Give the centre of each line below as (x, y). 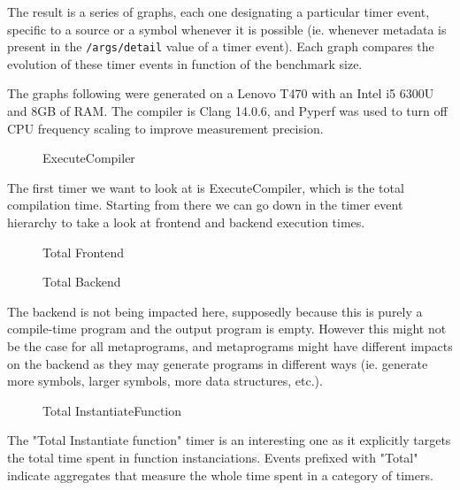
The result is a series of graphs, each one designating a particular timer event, (218, 11)
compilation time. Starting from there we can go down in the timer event (205, 205)
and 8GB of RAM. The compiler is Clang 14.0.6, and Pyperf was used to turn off (227, 111)
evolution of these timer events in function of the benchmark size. (185, 63)
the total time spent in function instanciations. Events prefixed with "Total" (213, 457)
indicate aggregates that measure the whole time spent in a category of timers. (220, 475)
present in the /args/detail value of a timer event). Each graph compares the (221, 46)
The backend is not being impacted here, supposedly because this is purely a (215, 311)
